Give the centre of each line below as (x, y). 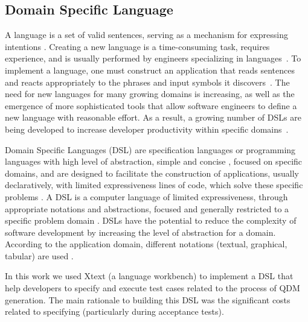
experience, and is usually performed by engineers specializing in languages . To (153, 58)
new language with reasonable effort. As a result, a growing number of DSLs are (153, 117)
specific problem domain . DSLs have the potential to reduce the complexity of (151, 220)
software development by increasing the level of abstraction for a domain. (140, 232)
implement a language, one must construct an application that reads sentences (150, 70)
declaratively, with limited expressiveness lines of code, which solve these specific (154, 185)
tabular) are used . (39, 255)
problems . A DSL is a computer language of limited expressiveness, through (146, 196)
